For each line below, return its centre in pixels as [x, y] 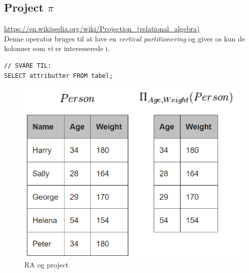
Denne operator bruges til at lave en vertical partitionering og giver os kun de [125, 38]
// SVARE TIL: [28, 65]
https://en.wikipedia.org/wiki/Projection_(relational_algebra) [102, 29]
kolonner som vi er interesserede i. [57, 48]
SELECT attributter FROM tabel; [59, 76]
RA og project [46, 265]
